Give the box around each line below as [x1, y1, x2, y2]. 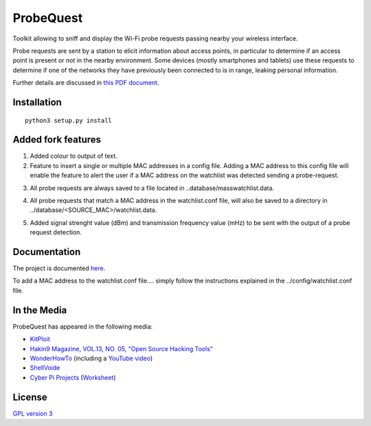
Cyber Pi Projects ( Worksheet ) [30, 373, 116, 381]
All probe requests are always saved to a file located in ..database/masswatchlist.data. [30, 184, 275, 192]
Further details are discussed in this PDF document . [12, 79, 159, 87]
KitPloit [30, 335, 51, 343]
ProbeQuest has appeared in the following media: [12, 322, 153, 331]
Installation [12, 96, 62, 108]
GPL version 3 [12, 409, 53, 418]
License [12, 391, 47, 403]
